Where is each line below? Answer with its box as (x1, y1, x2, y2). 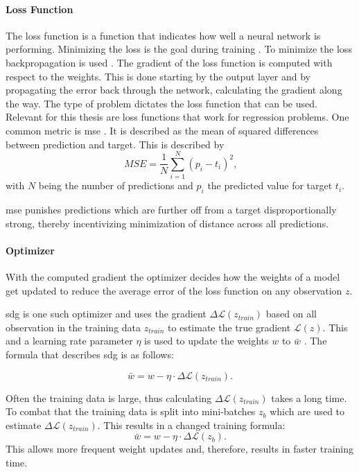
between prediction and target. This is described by (6, 137, 225, 151)
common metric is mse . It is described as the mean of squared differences (6, 123, 319, 137)
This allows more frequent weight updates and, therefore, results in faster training (6, 442, 354, 456)
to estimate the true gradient (168, 320, 291, 334)
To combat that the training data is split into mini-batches (6, 404, 256, 419)
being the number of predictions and (38, 178, 193, 193)
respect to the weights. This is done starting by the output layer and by (6, 69, 310, 83)
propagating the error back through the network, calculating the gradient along (6, 82, 342, 97)
